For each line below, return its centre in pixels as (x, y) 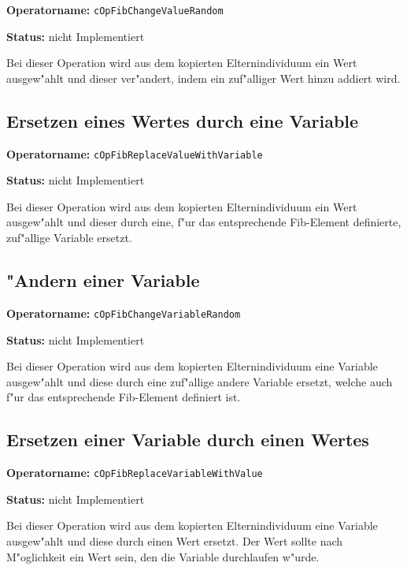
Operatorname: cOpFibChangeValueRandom (115, 9)
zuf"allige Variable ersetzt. (69, 238)
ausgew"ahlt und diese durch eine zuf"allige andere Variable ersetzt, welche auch (200, 381)
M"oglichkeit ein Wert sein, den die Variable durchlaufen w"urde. (163, 556)
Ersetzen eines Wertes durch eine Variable (183, 120)
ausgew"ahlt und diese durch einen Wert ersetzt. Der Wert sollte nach (175, 540)
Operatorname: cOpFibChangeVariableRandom (124, 313)
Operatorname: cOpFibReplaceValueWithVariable (135, 153)
